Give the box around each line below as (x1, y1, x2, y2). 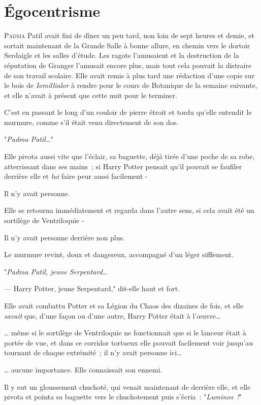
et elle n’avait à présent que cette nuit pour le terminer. (4, 89, 177, 100)
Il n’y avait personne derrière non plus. (4, 232, 125, 242)
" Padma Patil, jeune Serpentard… (4, 266, 108, 276)
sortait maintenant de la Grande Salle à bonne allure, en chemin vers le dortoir (4, 40, 250, 50)
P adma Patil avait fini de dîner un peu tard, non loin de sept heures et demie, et (4, 30, 254, 41)
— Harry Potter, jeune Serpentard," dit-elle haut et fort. (4, 283, 180, 294)
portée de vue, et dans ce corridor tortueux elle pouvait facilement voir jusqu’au (4, 337, 253, 348)
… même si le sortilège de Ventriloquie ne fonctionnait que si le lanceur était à (4, 327, 246, 338)
